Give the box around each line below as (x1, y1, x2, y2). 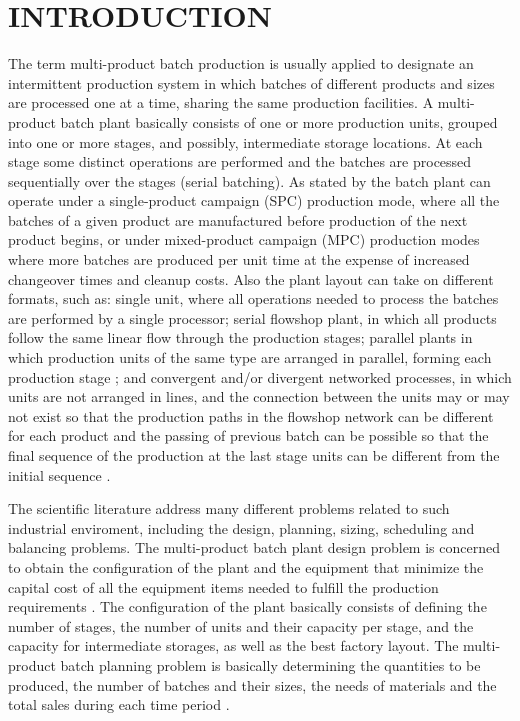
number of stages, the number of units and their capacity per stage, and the (8, 615, 474, 636)
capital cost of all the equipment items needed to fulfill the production (8, 576, 439, 597)
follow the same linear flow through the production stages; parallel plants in (8, 327, 473, 348)
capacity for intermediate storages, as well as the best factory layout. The (8, 635, 459, 656)
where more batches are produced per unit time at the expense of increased (8, 249, 470, 270)
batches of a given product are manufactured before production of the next (8, 209, 468, 230)
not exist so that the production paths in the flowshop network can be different (8, 405, 494, 426)
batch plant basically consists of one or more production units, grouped (60, 111, 498, 132)
